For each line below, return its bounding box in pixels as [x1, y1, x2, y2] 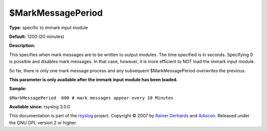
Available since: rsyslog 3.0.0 [9, 104, 70, 110]
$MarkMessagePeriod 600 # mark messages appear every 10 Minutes [9, 95, 174, 100]
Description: [9, 42, 36, 49]
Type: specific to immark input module [9, 25, 89, 31]
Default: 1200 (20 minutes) [9, 33, 64, 39]
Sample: [9, 86, 27, 92]
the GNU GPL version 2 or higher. [9, 120, 78, 126]
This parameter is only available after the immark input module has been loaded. [9, 76, 178, 82]
